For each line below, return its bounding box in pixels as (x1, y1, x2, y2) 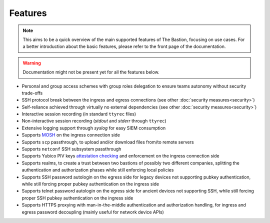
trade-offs (21, 90, 43, 96)
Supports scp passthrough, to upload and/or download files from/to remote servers (21, 139, 194, 145)
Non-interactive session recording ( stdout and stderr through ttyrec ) (21, 118, 167, 124)
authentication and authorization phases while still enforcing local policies (21, 167, 174, 173)
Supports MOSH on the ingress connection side (21, 132, 120, 138)
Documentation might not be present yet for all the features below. (22, 69, 159, 75)
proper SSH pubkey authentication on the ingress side (21, 195, 133, 201)
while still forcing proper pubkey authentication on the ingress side (21, 180, 159, 187)
